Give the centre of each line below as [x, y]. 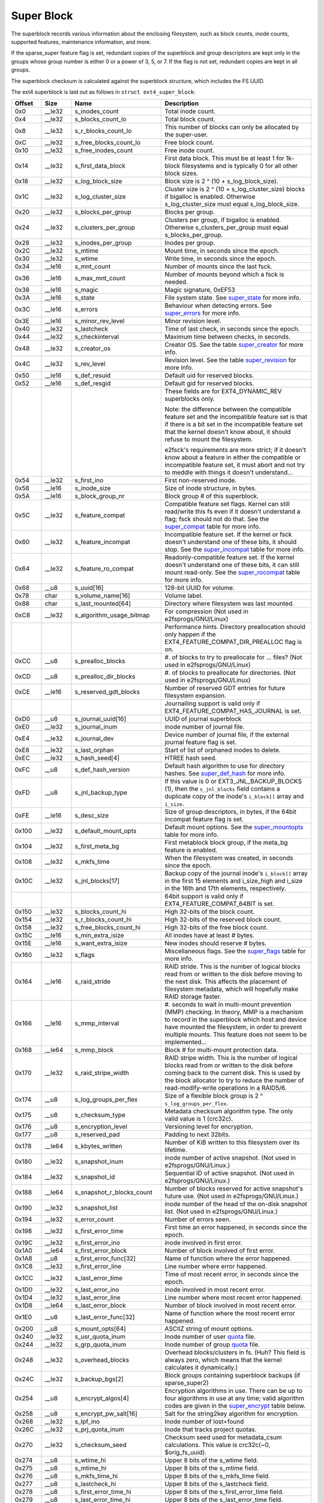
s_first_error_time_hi [103, 1492]
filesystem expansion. [196, 696]
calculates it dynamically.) [201, 1368]
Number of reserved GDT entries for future [225, 688]
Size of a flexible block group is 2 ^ [214, 1096]
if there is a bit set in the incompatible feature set [234, 424]
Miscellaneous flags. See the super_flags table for [235, 951]
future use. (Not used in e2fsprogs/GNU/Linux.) [232, 1196]
